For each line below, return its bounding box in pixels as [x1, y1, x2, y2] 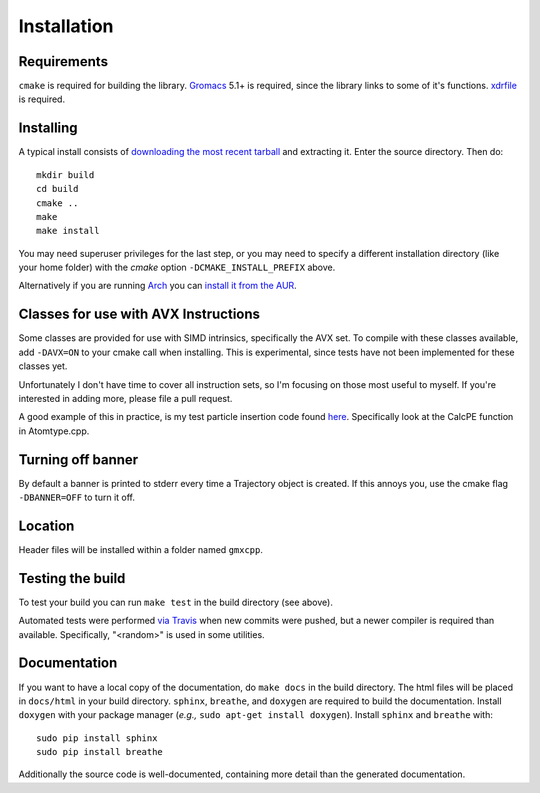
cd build [36, 183, 79, 195]
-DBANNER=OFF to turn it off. [18, 491, 135, 504]
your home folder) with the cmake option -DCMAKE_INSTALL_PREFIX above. [18, 261, 336, 274]
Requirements [18, 53, 109, 70]
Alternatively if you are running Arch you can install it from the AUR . [18, 280, 297, 292]
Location [18, 517, 75, 534]
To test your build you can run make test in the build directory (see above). [18, 596, 334, 608]
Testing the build [18, 570, 126, 587]
